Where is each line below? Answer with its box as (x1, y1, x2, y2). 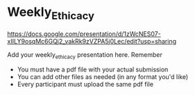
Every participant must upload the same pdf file (17, 80, 154, 89)
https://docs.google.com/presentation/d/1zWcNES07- (7, 29, 161, 38)
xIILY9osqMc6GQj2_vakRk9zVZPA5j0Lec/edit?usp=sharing (7, 37, 177, 45)
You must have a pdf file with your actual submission (17, 65, 169, 74)
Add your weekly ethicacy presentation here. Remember (7, 50, 163, 60)
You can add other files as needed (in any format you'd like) (17, 73, 189, 81)
